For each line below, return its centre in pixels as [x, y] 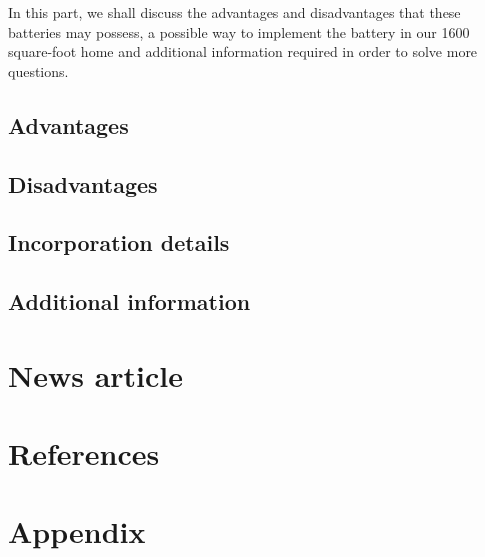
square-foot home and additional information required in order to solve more [243, 51]
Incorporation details [119, 242]
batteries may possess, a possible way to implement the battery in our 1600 [239, 31]
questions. [38, 70]
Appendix [77, 531]
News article [96, 374]
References [84, 453]
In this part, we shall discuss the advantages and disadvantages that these [234, 12]
